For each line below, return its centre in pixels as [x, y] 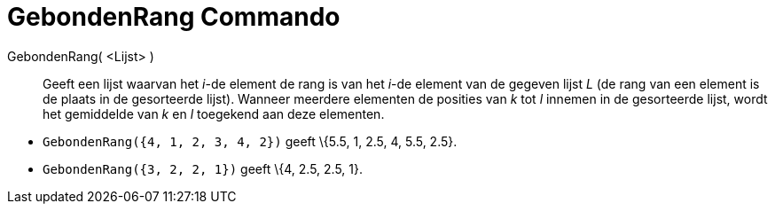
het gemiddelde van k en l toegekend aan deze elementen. [214, 113]
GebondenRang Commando [174, 17]
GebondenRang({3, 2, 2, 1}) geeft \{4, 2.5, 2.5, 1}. [203, 168]
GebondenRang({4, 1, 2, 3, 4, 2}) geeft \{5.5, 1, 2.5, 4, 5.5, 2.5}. [250, 141]
